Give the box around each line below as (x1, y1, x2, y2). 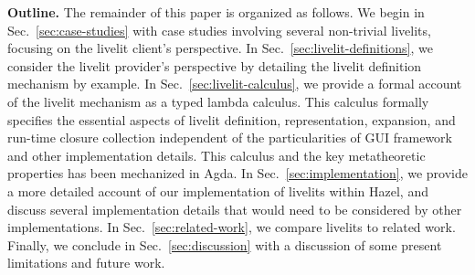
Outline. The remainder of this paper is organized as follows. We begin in (7, 3, 425, 21)
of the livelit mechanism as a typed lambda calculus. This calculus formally (7, 91, 429, 111)
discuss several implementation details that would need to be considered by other (7, 199, 462, 218)
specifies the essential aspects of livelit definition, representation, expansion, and (7, 110, 456, 129)
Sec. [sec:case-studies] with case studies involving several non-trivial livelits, (7, 20, 431, 39)
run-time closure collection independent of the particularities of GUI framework (7, 128, 453, 147)
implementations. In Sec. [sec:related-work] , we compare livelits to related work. (7, 217, 456, 237)
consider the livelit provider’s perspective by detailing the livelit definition (7, 56, 422, 75)
